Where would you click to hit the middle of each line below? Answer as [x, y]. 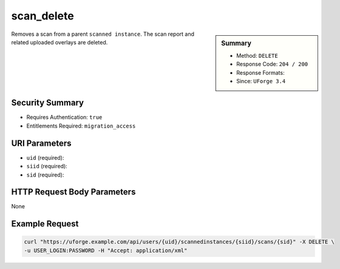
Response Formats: [260, 72]
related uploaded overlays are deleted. [59, 42]
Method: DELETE [257, 55]
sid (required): [45, 175]
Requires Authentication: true [64, 117]
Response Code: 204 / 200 [272, 64]
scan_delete [42, 16]
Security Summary [48, 103]
